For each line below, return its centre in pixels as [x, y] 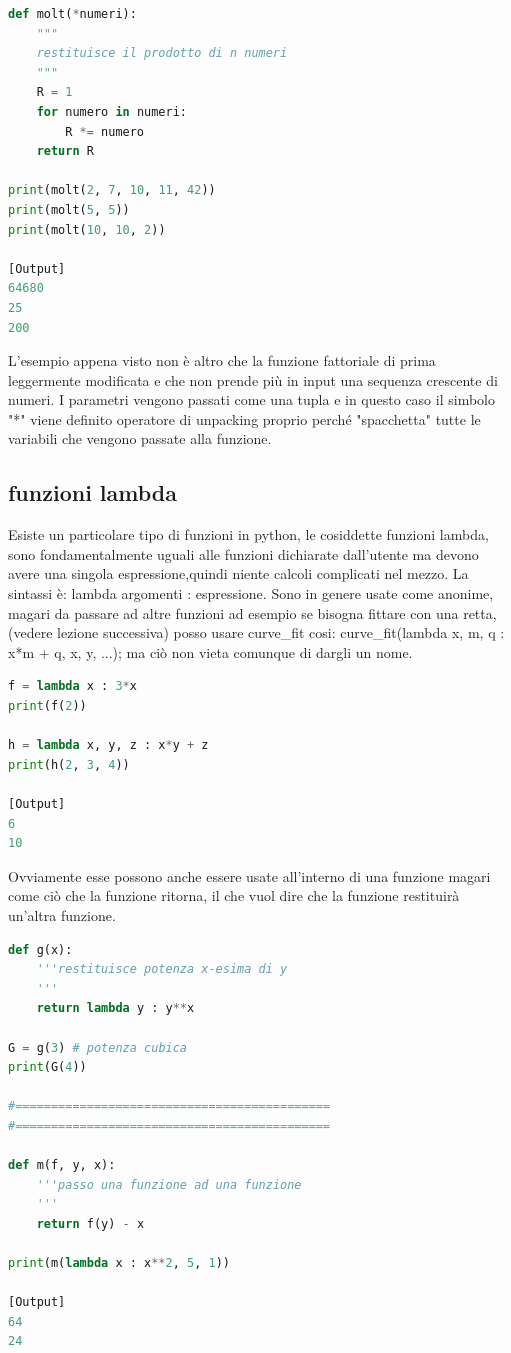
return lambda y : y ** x [115, 1008]
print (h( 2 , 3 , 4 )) [69, 764]
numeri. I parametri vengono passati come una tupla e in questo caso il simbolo [251, 399]
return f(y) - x [90, 1223]
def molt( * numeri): [72, 14]
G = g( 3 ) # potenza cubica [98, 1047]
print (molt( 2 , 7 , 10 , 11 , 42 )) [112, 190]
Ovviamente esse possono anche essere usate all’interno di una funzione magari [249, 875]
